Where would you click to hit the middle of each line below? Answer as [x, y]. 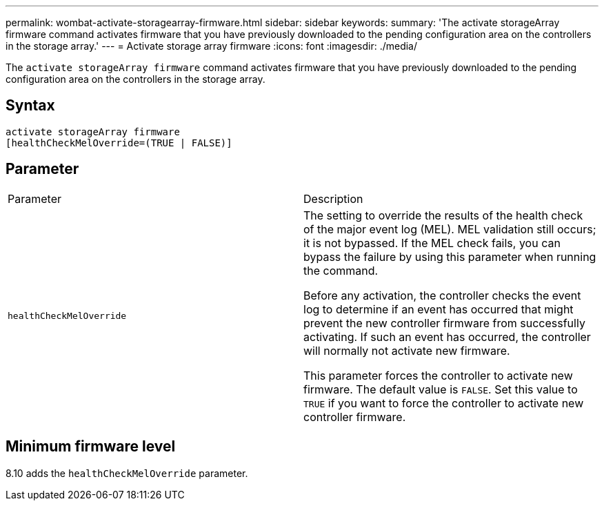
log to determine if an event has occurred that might [439, 309]
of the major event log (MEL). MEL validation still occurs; [450, 229]
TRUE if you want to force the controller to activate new [444, 403]
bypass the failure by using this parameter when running [450, 256]
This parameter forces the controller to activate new [438, 375]
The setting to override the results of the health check [443, 215]
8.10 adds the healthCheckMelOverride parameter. [127, 473]
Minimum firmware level [91, 447]
